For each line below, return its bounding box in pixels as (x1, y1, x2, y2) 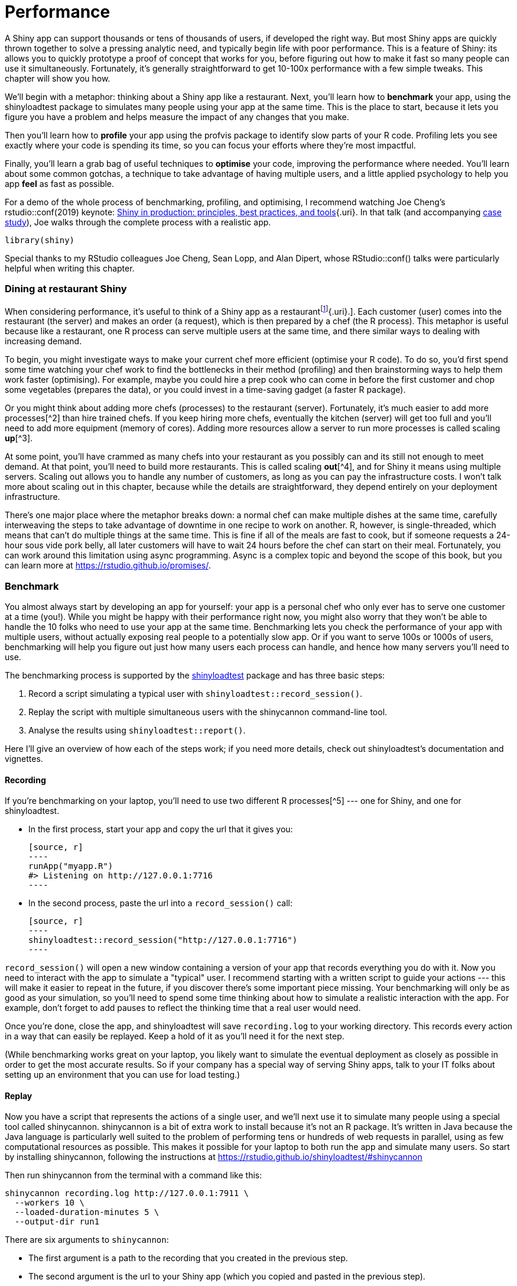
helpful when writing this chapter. (5, 263, 135, 273)
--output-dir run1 (14, 1217, 100, 1227)
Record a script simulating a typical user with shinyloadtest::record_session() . (28, 688, 363, 699)
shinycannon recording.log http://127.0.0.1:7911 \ (5, 1188, 249, 1198)
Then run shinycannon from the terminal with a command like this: (5, 1170, 262, 1181)
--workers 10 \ (14, 1198, 84, 1208)
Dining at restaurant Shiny (5, 283, 127, 295)
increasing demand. (5, 336, 82, 347)
